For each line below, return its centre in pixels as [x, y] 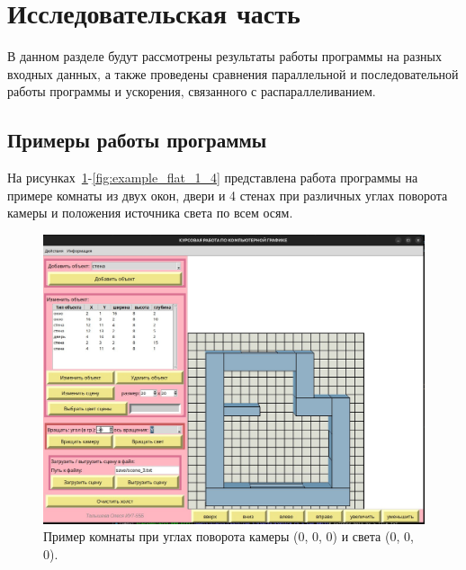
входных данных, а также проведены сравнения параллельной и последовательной [233, 73]
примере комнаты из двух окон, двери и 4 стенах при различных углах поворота [228, 195]
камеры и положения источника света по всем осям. [150, 213]
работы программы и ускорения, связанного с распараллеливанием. [192, 91]
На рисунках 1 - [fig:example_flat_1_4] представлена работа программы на [213, 178]
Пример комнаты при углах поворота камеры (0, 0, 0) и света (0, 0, [229, 536]
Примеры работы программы [137, 140]
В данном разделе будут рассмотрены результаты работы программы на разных [225, 56]
